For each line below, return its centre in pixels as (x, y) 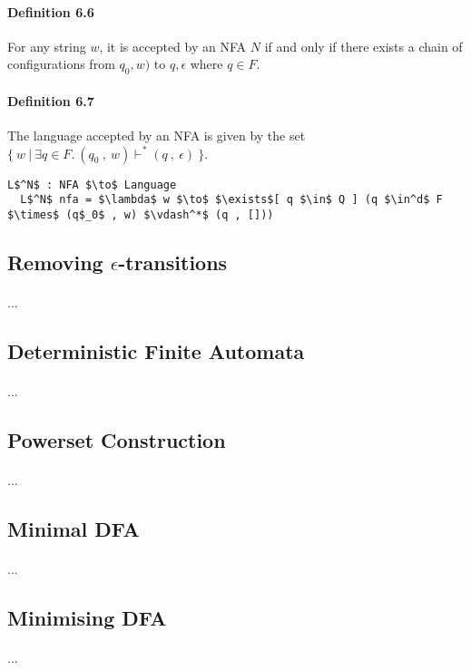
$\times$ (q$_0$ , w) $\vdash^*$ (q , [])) (141, 214)
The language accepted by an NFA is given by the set (157, 135)
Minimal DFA (74, 528)
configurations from (61, 64)
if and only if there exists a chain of (363, 46)
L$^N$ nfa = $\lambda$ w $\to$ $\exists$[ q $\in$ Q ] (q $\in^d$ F (231, 200)
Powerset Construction (117, 439)
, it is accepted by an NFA (173, 46)
